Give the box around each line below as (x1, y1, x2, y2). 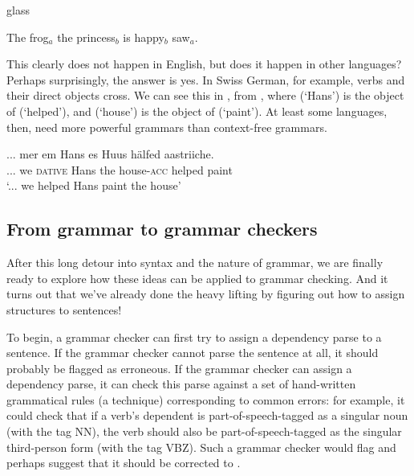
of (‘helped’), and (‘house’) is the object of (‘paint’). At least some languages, (6, 102, 388, 119)
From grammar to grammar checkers (6, 216, 318, 241)
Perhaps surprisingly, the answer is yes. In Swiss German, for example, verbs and (6, 71, 405, 88)
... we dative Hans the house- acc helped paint (6, 161, 233, 178)
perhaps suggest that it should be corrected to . (6, 454, 241, 471)
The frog (6, 28, 49, 45)
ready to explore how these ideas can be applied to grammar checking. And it (6, 269, 388, 286)
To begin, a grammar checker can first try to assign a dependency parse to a (6, 328, 382, 345)
